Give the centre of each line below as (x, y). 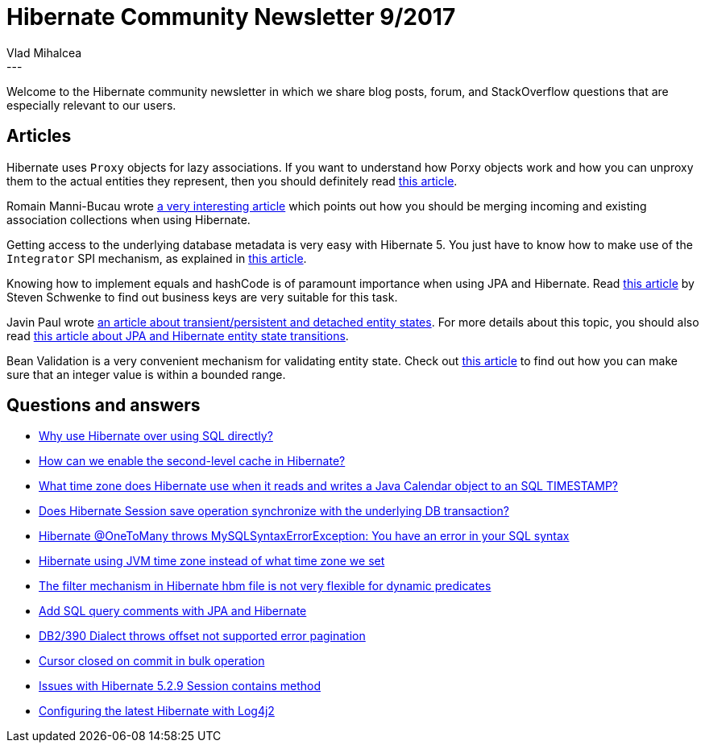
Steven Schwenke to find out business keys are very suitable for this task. (202, 297)
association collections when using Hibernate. (129, 219)
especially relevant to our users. (91, 105)
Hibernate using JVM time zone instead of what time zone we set (212, 561)
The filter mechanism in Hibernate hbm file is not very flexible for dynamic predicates (265, 586)
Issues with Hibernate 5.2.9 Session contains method (180, 686)
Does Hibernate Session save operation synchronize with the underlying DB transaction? (274, 511)
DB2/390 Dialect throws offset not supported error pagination (202, 636)
